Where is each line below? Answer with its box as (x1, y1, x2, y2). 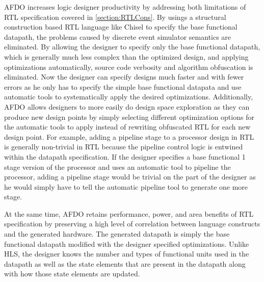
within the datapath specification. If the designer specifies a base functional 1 (4, 151, 246, 162)
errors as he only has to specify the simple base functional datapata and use (4, 81, 242, 92)
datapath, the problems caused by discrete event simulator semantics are (4, 31, 231, 42)
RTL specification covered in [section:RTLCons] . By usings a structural (4, 11, 226, 22)
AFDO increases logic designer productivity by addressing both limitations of (4, 2, 246, 12)
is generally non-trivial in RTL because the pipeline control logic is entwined (4, 141, 243, 152)
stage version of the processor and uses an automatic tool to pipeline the (4, 161, 231, 172)
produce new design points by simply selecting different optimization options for (4, 111, 254, 122)
